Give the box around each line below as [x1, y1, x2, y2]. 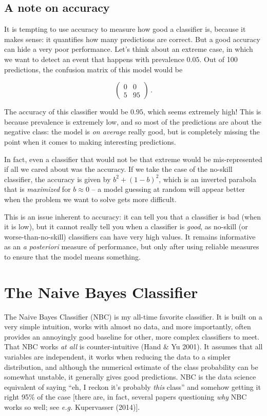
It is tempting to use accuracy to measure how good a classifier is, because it [4, 24, 246, 34]
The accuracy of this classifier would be [4, 106, 128, 117]
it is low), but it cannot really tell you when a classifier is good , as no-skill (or [4, 221, 248, 232]
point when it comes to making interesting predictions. [4, 136, 176, 147]
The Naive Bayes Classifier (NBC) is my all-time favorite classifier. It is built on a [4, 311, 262, 322]
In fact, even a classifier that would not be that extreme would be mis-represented [4, 153, 262, 164]
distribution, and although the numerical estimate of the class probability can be [4, 361, 258, 372]
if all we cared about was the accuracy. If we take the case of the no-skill [4, 164, 233, 174]
